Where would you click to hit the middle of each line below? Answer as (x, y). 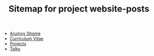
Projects (18, 44)
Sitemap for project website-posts (79, 9)
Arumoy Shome (25, 34)
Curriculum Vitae (26, 39)
